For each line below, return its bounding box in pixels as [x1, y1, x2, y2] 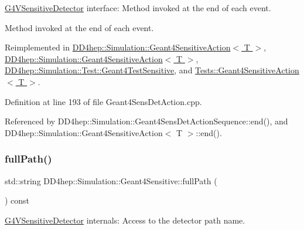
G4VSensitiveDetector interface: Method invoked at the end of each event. [5, 2, 271, 13]
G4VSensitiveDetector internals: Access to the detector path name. [5, 214, 245, 226]
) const [5, 194, 30, 207]
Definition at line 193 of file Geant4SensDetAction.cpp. [5, 95, 202, 107]
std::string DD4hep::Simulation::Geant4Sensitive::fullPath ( [5, 174, 217, 187]
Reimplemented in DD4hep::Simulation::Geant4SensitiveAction [5, 41, 231, 53]
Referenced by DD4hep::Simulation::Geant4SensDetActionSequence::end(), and [5, 115, 288, 127]
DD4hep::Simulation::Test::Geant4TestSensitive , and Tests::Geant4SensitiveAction [5, 64, 299, 76]
